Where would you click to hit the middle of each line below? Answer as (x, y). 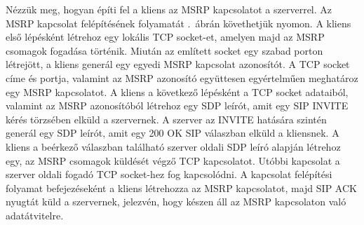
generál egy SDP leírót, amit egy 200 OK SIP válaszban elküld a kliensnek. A (173, 133)
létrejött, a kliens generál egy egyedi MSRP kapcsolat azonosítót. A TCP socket (178, 64)
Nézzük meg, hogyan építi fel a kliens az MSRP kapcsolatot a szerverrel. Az (169, 9)
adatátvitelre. (35, 215)
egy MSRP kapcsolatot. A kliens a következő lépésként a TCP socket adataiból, (177, 91)
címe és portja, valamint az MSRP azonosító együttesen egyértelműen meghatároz (182, 77)
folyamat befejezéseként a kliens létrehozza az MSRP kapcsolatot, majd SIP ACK (181, 187)
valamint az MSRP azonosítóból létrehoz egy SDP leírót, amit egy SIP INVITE (177, 105)
